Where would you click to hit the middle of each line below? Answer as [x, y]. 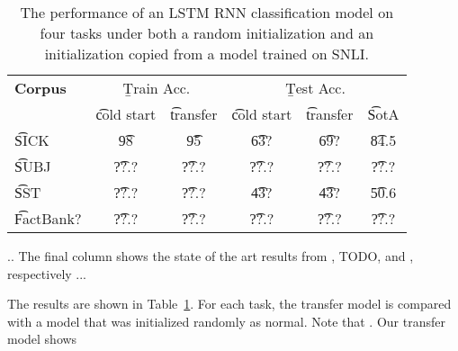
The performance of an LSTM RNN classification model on [207, 12]
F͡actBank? [48, 218]
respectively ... [47, 273]
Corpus [40, 88]
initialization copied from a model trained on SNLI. [207, 54]
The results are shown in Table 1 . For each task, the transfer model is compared [229, 304]
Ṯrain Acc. [157, 88]
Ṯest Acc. [315, 88]
